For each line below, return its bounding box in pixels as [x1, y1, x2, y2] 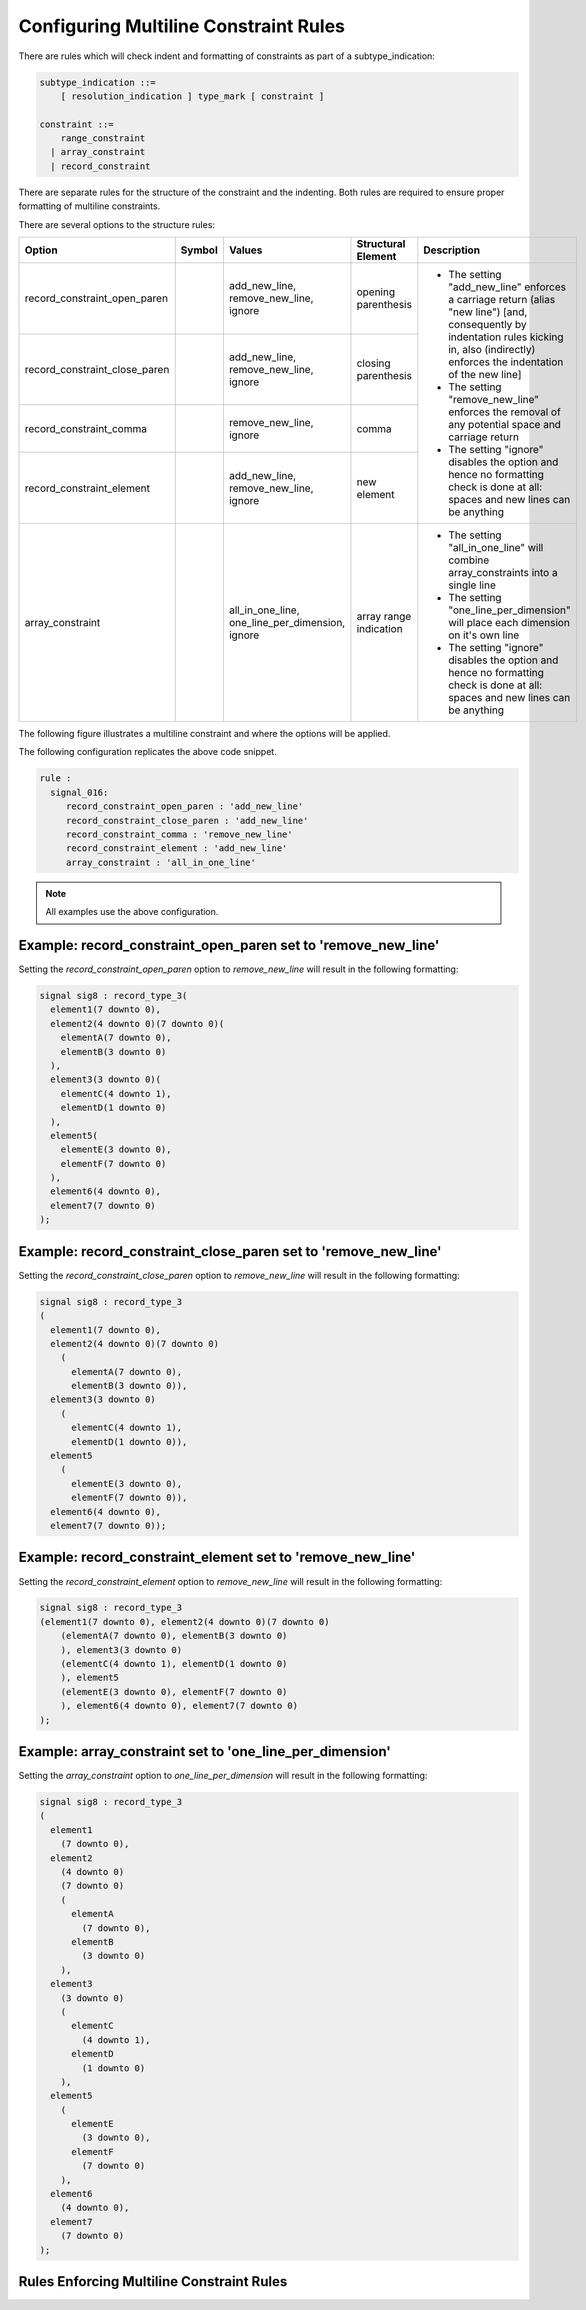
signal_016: [50, 786, 109, 798]
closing [356, 356, 391, 370]
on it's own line [448, 628, 520, 642]
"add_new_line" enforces [448, 280, 567, 294]
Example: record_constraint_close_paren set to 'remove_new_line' [18, 1243, 442, 1260]
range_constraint [60, 133, 146, 144]
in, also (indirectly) [448, 343, 536, 357]
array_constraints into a [448, 566, 559, 580]
